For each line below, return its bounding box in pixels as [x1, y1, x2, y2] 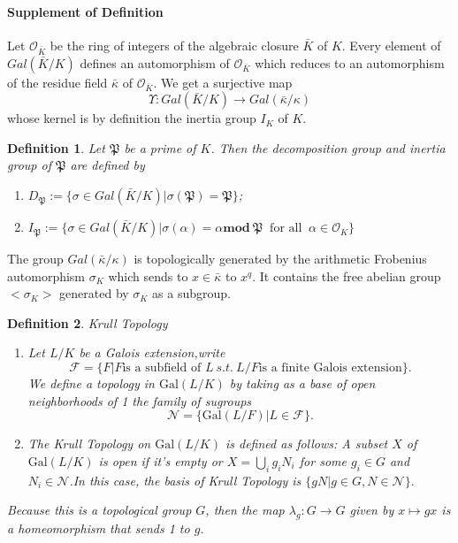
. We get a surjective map [153, 73, 293, 91]
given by [349, 501, 394, 519]
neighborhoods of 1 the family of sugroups [27, 391, 252, 409]
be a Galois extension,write [79, 343, 225, 362]
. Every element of [341, 35, 441, 54]
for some [299, 451, 347, 470]
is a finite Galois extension [258, 362, 402, 375]
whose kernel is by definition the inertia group [7, 109, 256, 127]
